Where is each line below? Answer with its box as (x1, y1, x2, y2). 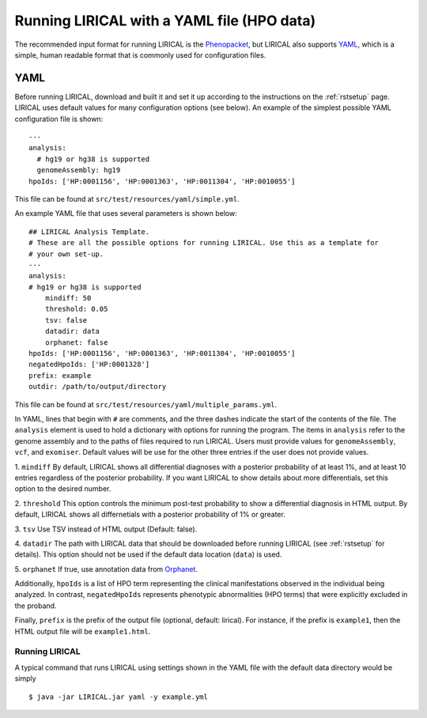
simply (14, 674, 36, 683)
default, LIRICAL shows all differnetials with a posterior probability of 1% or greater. (14, 510, 286, 520)
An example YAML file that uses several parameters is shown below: (14, 209, 237, 218)
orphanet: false (44, 338, 108, 347)
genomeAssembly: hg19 (36, 166, 121, 175)
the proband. (14, 601, 57, 610)
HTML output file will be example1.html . (14, 626, 151, 636)
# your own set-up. (28, 249, 104, 259)
